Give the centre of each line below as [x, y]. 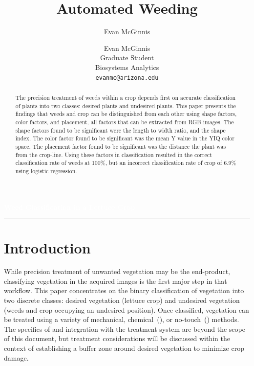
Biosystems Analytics [127, 67]
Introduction [47, 248]
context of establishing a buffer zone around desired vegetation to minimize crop [124, 348]
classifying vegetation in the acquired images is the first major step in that [116, 281]
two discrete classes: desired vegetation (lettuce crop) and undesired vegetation [122, 300]
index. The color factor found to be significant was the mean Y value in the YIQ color [125, 138]
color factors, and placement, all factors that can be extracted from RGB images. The [125, 122]
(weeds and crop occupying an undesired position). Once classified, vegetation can [127, 309]
